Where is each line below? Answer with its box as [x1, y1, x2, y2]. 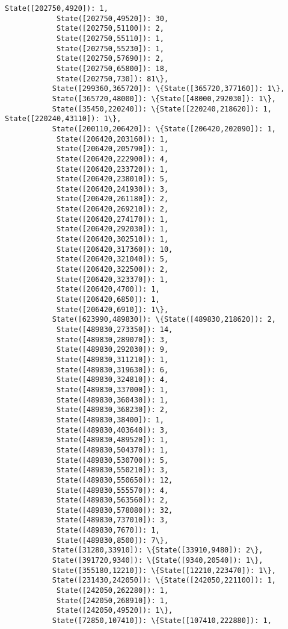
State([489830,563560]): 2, [56, 496, 169, 505]
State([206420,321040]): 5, [56, 255, 169, 264]
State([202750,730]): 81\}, [56, 74, 169, 83]
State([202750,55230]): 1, [56, 44, 164, 53]
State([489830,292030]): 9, [56, 345, 169, 354]
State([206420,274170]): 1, [56, 214, 169, 224]
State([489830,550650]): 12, [56, 475, 173, 484]
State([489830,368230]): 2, [56, 405, 169, 415]
